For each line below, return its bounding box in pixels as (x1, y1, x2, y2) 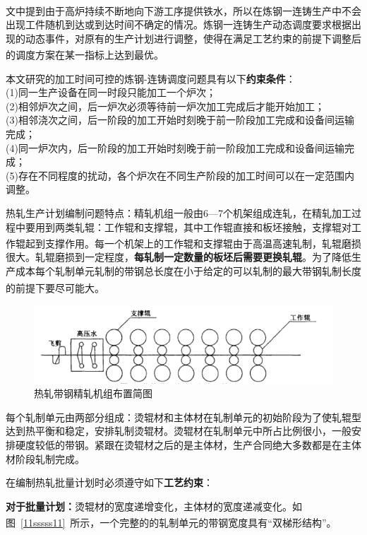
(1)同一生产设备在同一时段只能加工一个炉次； (6, 85, 216, 100)
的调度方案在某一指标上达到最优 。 (6, 47, 164, 62)
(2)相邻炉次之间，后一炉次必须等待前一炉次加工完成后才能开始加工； (6, 98, 325, 113)
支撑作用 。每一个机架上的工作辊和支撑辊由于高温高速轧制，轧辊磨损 (44, 235, 361, 250)
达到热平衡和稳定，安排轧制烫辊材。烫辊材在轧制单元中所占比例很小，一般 (6, 423, 351, 438)
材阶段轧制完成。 (6, 451, 85, 466)
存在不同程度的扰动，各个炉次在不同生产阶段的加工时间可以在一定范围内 (18, 167, 354, 182)
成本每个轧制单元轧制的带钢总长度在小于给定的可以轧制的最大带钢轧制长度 (15, 264, 361, 278)
